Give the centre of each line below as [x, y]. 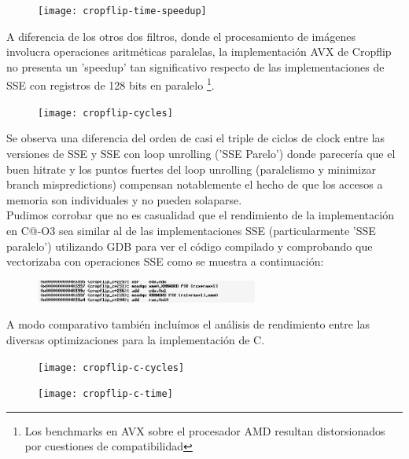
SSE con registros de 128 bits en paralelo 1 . [111, 84]
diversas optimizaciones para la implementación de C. [136, 339]
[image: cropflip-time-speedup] [122, 11]
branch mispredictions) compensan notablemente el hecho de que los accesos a [195, 184]
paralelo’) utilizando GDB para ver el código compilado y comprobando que [190, 246]
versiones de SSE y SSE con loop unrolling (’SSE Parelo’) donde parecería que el [201, 153]
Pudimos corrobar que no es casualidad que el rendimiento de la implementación [200, 215]
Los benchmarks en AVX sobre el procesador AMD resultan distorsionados [205, 430]
